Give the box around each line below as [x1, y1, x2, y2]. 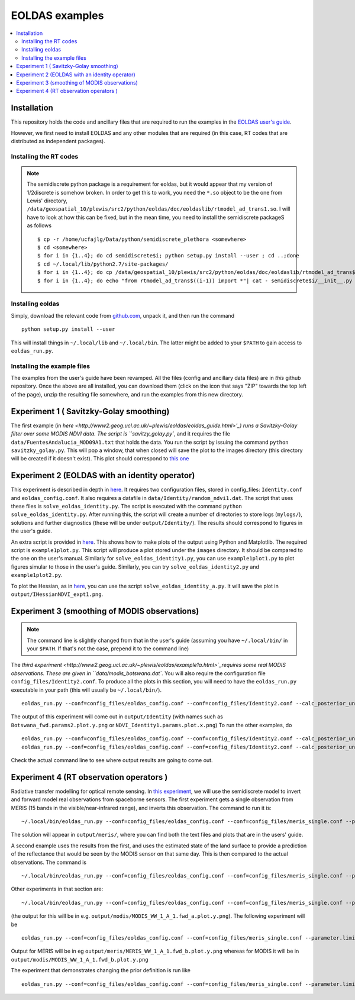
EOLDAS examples [11, 9, 104, 22]
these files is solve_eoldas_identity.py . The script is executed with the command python [11, 503, 242, 509]
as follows [27, 222, 52, 229]
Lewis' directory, [27, 197, 67, 204]
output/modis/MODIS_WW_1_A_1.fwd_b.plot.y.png [11, 956, 149, 963]
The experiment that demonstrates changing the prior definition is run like [11, 967, 191, 974]
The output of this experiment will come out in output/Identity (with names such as [11, 713, 223, 720]
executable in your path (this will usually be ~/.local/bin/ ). [11, 686, 162, 693]
